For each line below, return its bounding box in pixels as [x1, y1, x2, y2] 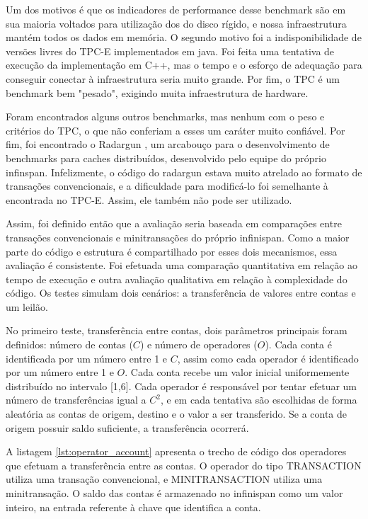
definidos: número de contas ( [6, 337, 133, 352]
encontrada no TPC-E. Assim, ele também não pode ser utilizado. [6, 192, 292, 207]
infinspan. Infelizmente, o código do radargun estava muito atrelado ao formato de [6, 164, 362, 179]
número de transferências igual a [6, 392, 146, 407]
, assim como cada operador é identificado [177, 350, 359, 365]
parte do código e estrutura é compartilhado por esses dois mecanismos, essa [6, 244, 338, 258]
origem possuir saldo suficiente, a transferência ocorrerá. [6, 420, 249, 435]
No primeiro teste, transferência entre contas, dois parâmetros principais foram [6, 323, 347, 338]
